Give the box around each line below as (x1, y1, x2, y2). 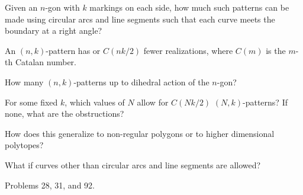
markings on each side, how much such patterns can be (89, 1, 289, 13)
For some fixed (5, 95, 58, 108)
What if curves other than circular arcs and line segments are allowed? (5, 158, 261, 171)
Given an (5, 1, 38, 13)
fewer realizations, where (143, 44, 233, 56)
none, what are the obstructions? (5, 107, 124, 120)
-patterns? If (243, 95, 288, 108)
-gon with (45, 1, 80, 13)
